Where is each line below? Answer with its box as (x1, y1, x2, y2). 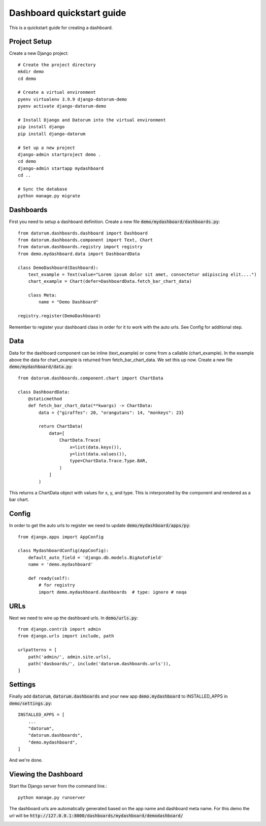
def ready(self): (28, 575, 70, 581)
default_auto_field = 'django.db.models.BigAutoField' (28, 555, 164, 560)
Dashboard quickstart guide (9, 7, 127, 18)
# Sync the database (18, 186, 67, 192)
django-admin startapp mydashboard (18, 165, 104, 171)
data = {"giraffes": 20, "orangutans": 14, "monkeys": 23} (38, 410, 184, 415)
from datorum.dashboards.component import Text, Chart (18, 237, 153, 243)
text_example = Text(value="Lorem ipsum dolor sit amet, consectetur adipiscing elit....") (28, 271, 257, 277)
